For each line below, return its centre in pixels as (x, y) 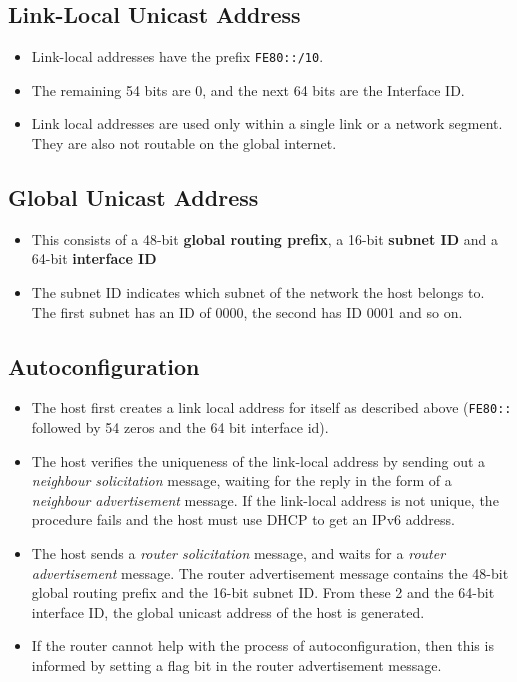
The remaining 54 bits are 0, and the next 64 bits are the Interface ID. (248, 89)
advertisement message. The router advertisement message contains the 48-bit (270, 572)
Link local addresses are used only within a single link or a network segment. (267, 123)
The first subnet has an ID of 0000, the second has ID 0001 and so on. (247, 311)
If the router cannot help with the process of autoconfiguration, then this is (262, 645)
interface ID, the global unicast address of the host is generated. (228, 611)
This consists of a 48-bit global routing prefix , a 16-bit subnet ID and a (264, 238)
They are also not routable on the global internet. (184, 143)
